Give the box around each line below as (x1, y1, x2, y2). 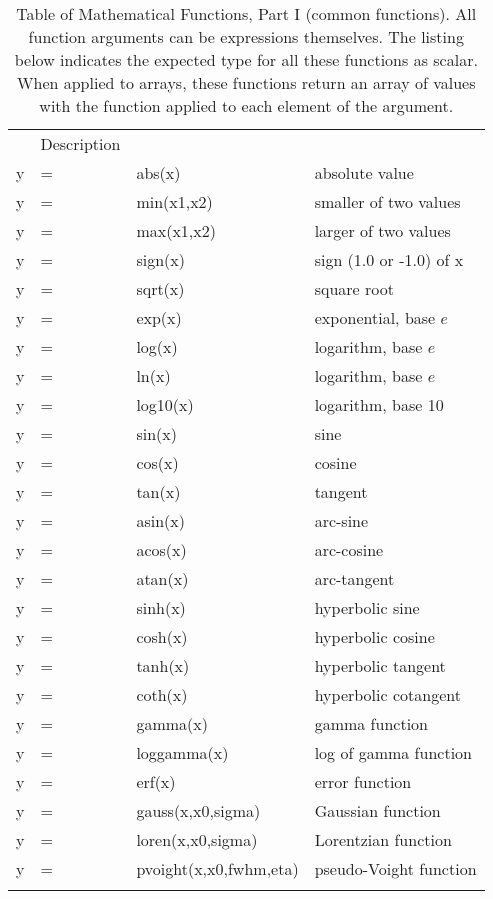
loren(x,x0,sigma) (136, 828, 258, 851)
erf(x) (136, 770, 176, 793)
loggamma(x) (136, 741, 229, 764)
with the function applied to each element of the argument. (39, 94, 454, 117)
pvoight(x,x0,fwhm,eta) (136, 857, 299, 880)
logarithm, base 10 (314, 393, 444, 416)
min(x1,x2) (136, 190, 213, 213)
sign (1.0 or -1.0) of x (314, 248, 464, 271)
